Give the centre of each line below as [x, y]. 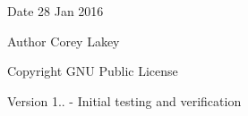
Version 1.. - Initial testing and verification [124, 100]
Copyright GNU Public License [93, 71]
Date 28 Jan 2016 [56, 11]
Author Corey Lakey [64, 41]
